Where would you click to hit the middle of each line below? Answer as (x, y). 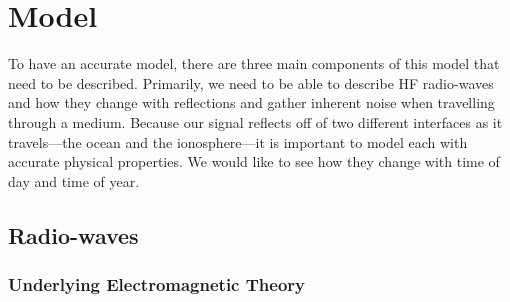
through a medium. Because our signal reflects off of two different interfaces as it (255, 121)
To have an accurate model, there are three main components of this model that (254, 63)
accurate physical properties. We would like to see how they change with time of (254, 161)
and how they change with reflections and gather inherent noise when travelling (251, 102)
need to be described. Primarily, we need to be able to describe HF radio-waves (251, 82)
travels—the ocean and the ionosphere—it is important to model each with (238, 141)
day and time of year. (74, 180)
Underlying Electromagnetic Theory (157, 283)
